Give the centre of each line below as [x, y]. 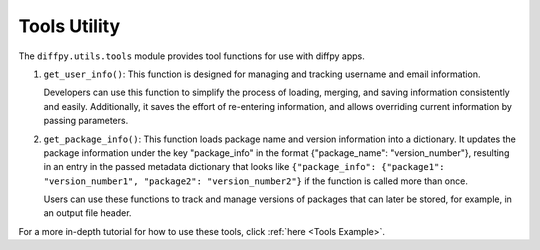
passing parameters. [86, 121]
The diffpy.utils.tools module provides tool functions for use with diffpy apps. [191, 56]
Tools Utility [69, 26]
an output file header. [87, 213]
